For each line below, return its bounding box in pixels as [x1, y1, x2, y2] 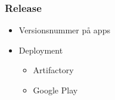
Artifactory [33, 64, 74, 76]
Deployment [18, 43, 63, 56]
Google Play [33, 84, 78, 96]
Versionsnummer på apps [18, 24, 110, 36]
